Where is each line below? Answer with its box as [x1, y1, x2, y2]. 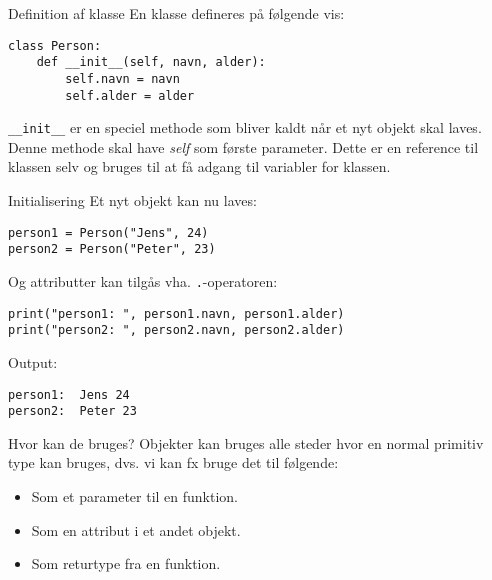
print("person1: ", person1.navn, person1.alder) [8, 306, 345, 321]
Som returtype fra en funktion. [31, 553, 221, 574]
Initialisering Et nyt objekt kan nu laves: [8, 190, 257, 211]
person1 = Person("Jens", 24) [8, 225, 209, 240]
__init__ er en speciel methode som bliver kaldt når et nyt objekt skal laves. [8, 117, 482, 138]
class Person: [8, 38, 102, 53]
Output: [8, 351, 58, 372]
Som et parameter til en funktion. [31, 486, 239, 507]
